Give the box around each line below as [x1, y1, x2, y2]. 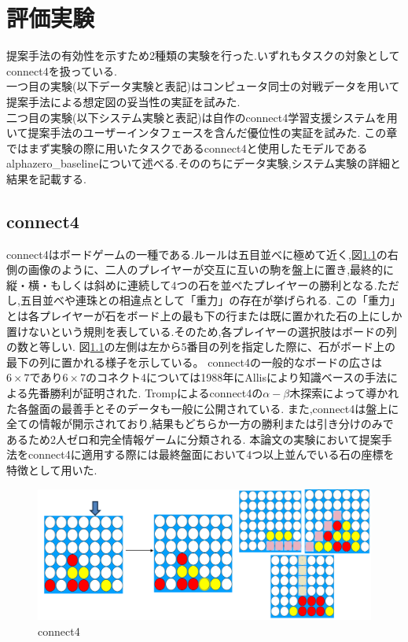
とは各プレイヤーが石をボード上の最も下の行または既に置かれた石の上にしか [6, 308, 402, 324]
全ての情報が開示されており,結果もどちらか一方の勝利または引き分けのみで [6, 415, 394, 432]
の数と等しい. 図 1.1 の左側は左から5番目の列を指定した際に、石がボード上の [6, 338, 396, 355]
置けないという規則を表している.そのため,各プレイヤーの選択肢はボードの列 [6, 323, 397, 339]
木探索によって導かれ [289, 385, 399, 401]
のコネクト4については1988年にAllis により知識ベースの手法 [86, 369, 388, 386]
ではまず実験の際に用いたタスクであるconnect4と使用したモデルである [6, 139, 368, 156]
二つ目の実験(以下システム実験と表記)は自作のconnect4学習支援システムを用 [6, 109, 398, 125]
